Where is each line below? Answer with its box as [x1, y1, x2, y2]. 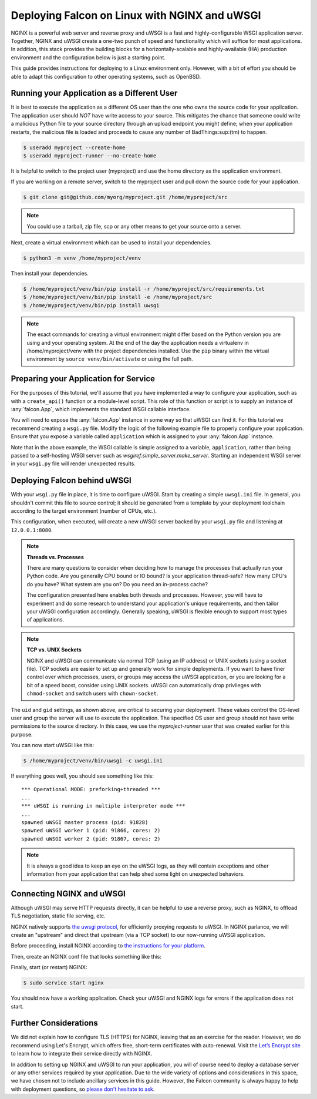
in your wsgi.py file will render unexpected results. [11, 460, 136, 467]
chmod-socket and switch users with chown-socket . [26, 690, 158, 697]
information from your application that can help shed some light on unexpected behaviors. [26, 870, 245, 878]
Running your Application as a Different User [11, 88, 178, 98]
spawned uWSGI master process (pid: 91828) [21, 819, 149, 825]
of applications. [26, 616, 65, 623]
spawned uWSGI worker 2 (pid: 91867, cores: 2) [21, 835, 161, 842]
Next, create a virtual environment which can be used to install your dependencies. [11, 239, 212, 246]
